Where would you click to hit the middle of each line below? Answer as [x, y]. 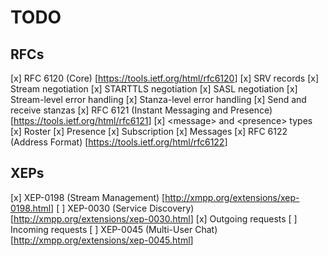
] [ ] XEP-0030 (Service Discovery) [122, 208]
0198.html [31, 208]
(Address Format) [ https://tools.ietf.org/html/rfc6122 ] [119, 142]
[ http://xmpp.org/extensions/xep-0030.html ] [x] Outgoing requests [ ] [154, 218]
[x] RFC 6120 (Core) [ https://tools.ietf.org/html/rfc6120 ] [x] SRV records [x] [165, 78]
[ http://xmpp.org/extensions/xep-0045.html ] [102, 240]
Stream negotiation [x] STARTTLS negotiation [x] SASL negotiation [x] [154, 89]
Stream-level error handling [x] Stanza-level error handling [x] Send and [158, 99]
